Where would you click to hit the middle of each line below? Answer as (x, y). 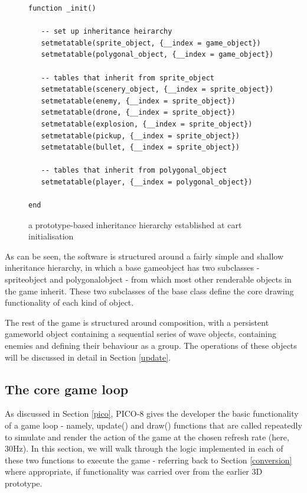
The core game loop (67, 389)
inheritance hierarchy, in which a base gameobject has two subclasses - (132, 267)
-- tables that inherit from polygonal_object (134, 171)
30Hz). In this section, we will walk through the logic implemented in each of (144, 448)
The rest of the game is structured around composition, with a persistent (137, 322)
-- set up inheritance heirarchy (107, 32)
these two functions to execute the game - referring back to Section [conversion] (148, 460)
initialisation (51, 236)
